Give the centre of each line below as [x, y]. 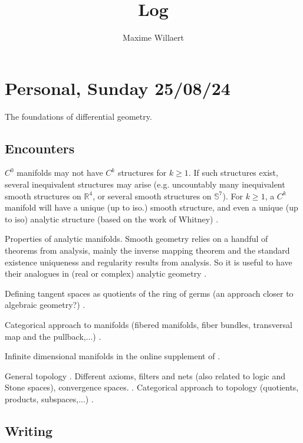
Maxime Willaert [153, 37]
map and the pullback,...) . [53, 336]
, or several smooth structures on [152, 196]
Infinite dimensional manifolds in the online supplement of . [113, 356]
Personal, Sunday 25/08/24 [118, 88]
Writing [29, 430]
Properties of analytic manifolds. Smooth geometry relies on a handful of [136, 239]
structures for [142, 173]
